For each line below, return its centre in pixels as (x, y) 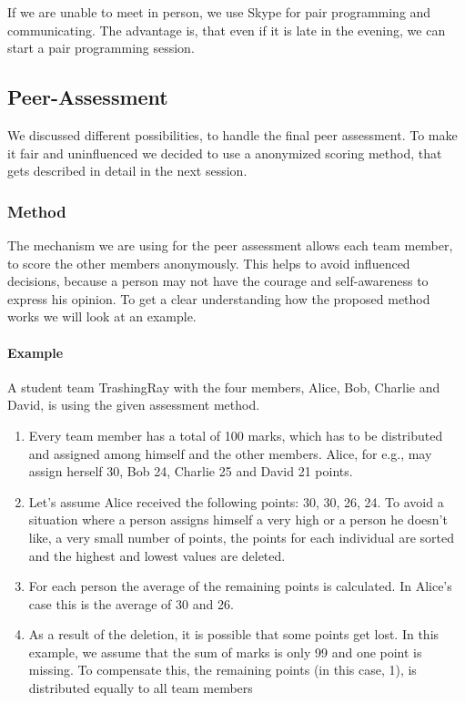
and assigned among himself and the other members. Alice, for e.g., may (230, 453)
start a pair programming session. (101, 48)
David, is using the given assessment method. (134, 405)
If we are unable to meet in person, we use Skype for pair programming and (219, 12)
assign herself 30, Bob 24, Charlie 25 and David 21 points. (191, 471)
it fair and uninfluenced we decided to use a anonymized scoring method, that (225, 153)
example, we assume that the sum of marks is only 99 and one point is (225, 652)
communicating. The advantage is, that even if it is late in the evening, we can (227, 30)
